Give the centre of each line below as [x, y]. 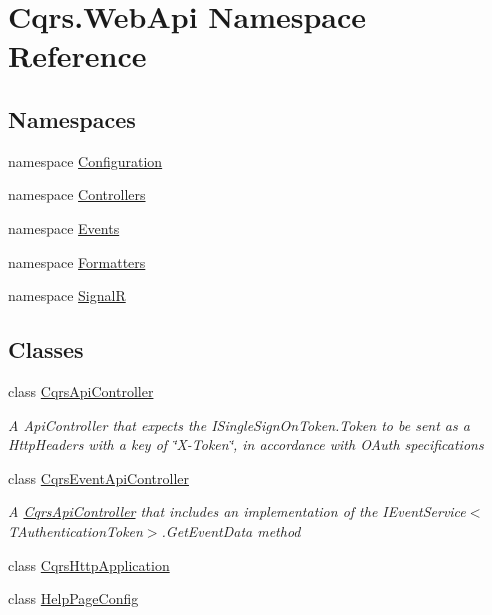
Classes [46, 349]
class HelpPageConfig [73, 598]
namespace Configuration [85, 160]
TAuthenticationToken [75, 530]
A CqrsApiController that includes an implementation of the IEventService [237, 511]
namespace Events [64, 227]
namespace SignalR [67, 295]
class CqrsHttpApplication [89, 564]
